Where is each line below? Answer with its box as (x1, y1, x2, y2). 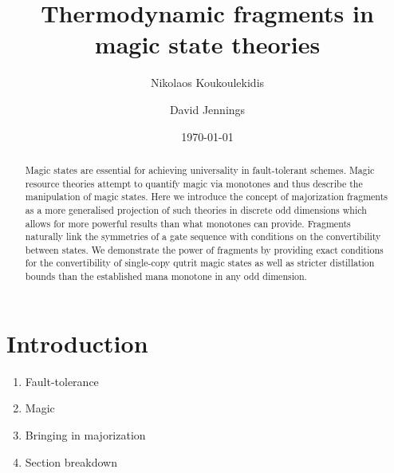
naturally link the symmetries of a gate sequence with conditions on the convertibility (25, 230, 381, 243)
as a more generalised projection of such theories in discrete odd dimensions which (25, 203, 367, 216)
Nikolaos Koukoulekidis (150, 74, 265, 91)
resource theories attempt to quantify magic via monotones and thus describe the (25, 176, 363, 190)
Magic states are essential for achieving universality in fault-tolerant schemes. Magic (25, 163, 375, 176)
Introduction (6, 326, 148, 359)
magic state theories (94, 28, 321, 61)
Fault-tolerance (25, 372, 99, 389)
